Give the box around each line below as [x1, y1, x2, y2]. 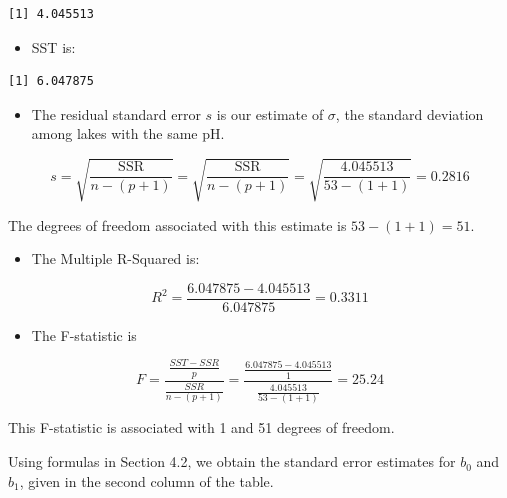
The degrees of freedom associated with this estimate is [8, 214, 347, 235]
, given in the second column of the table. [19, 470, 274, 491]
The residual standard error [31, 103, 201, 124]
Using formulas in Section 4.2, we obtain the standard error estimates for [8, 451, 456, 472]
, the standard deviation [335, 103, 484, 124]
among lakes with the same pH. [31, 123, 225, 144]
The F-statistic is [31, 324, 137, 345]
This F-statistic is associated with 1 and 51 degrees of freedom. [8, 417, 395, 438]
